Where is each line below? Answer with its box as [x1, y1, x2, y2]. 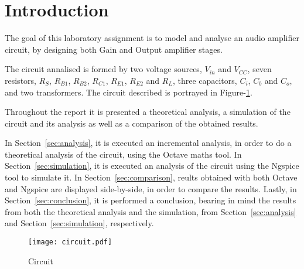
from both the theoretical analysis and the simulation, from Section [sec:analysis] [5, 205, 296, 217]
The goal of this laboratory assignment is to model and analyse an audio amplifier [5, 32, 299, 44]
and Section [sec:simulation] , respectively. [5, 217, 154, 229]
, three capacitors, [172, 74, 237, 86]
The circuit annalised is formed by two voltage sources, [5, 63, 202, 75]
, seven [247, 63, 272, 75]
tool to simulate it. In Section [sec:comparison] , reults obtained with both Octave [5, 171, 298, 183]
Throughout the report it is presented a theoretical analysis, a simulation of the [5, 105, 291, 118]
